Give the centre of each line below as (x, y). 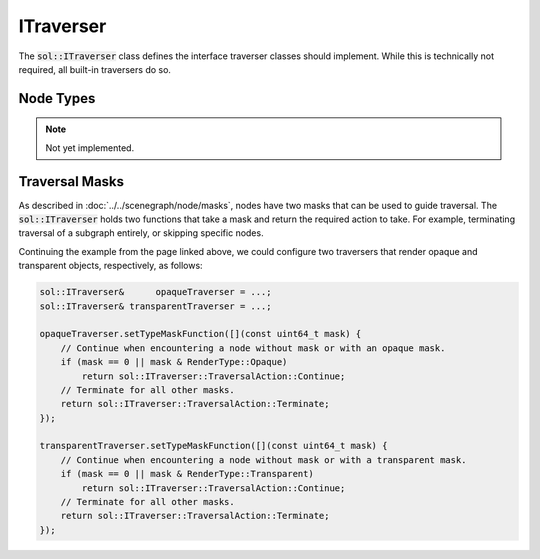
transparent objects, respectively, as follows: (111, 266)
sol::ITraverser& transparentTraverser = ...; (155, 306)
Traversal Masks (71, 181)
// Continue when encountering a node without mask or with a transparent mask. (263, 459)
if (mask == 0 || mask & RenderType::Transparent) (187, 474)
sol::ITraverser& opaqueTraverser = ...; (155, 292)
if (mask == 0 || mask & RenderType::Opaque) (174, 362)
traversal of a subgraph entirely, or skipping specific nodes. (141, 233)
